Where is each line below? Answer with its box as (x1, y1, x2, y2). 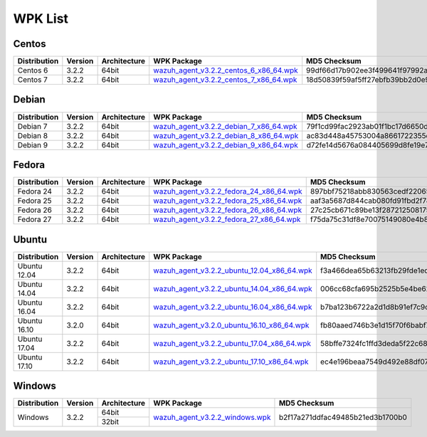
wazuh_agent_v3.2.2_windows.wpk (153, 412, 271, 422)
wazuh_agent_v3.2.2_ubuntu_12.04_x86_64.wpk (153, 265, 312, 275)
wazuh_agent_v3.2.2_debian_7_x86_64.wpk (153, 121, 298, 131)
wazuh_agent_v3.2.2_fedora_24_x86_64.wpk (153, 186, 302, 196)
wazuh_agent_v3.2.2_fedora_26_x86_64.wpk (153, 205, 302, 215)
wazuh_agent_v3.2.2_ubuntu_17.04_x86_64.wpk (153, 338, 312, 348)
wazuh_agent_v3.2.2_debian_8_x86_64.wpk (153, 130, 299, 140)
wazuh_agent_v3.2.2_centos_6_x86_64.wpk (153, 65, 298, 75)
